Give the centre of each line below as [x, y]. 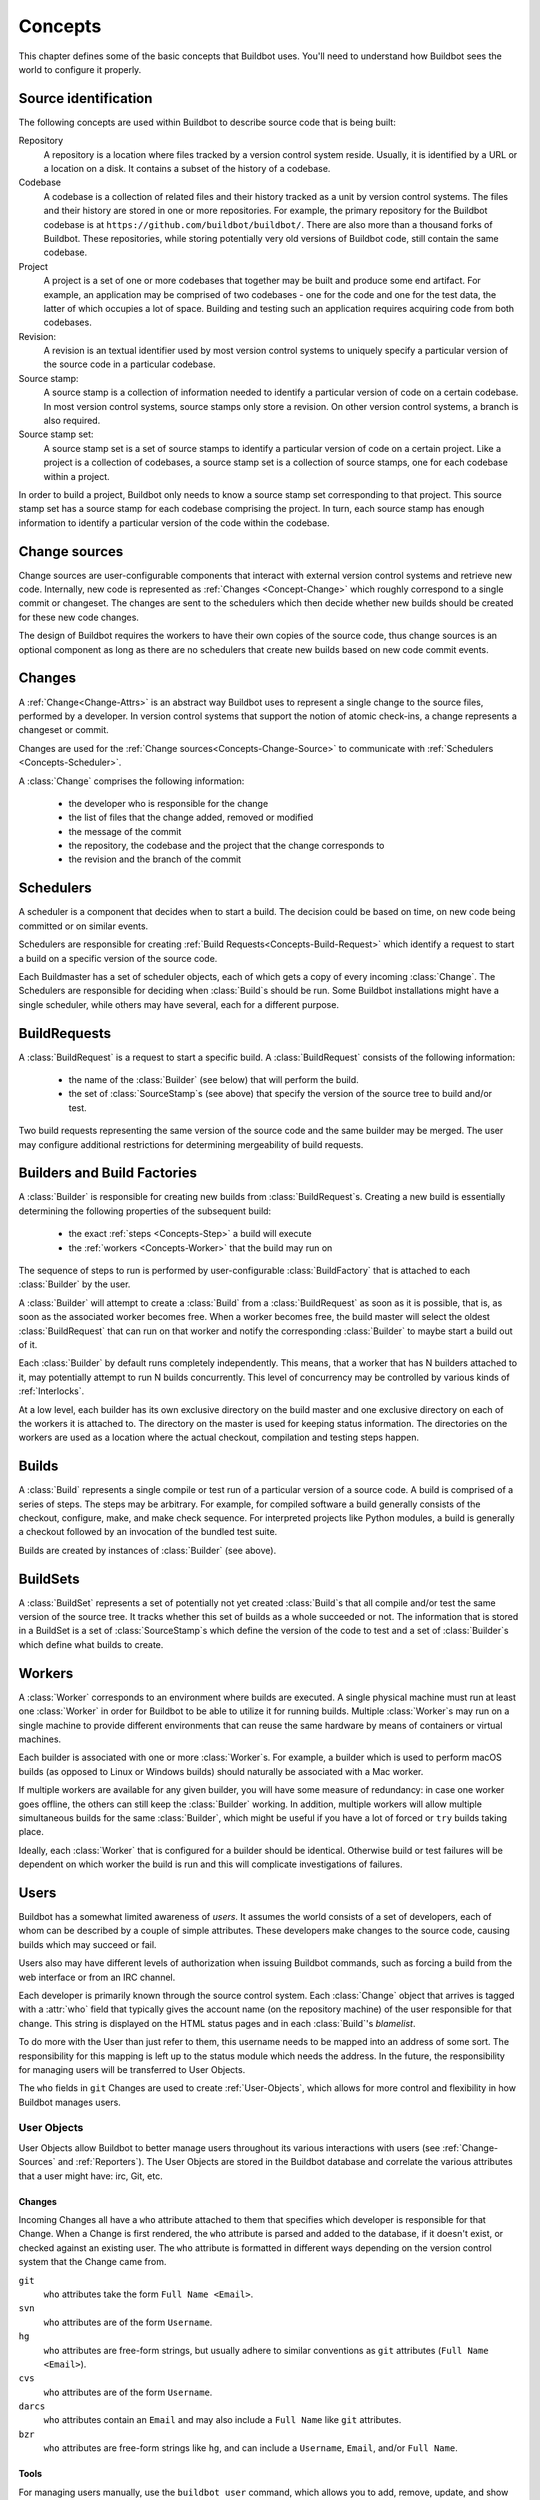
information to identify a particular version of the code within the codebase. [174, 522]
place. [31, 1832]
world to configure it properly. [80, 69]
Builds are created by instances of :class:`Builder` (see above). [147, 1550]
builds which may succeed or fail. [87, 1944]
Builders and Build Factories [107, 1173]
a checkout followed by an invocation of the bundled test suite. [148, 1532]
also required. [72, 421]
